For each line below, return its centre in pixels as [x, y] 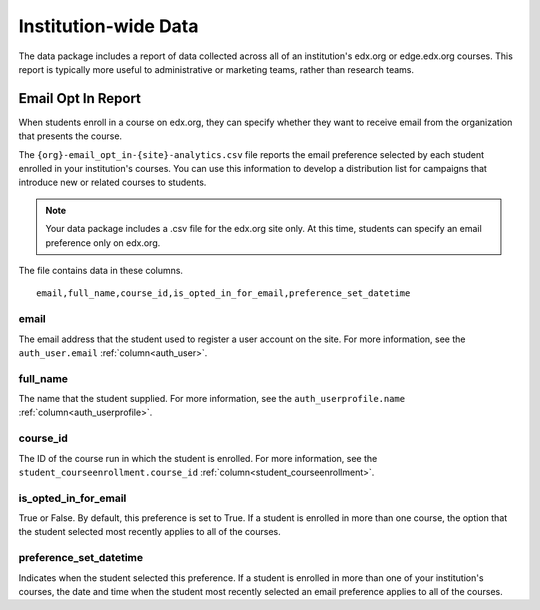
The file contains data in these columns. [101, 270]
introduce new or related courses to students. [112, 182]
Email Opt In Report [80, 98]
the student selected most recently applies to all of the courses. [150, 532]
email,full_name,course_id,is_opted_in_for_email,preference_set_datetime [223, 293]
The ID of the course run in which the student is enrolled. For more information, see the [198, 458]
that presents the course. [70, 136]
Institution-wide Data [108, 26]
